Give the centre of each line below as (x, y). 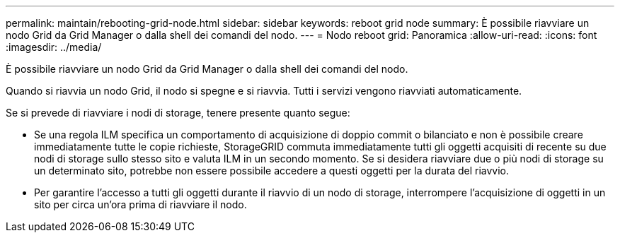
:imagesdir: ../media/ (54, 47)
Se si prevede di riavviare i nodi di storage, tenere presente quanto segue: (178, 113)
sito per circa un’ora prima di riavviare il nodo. (140, 204)
